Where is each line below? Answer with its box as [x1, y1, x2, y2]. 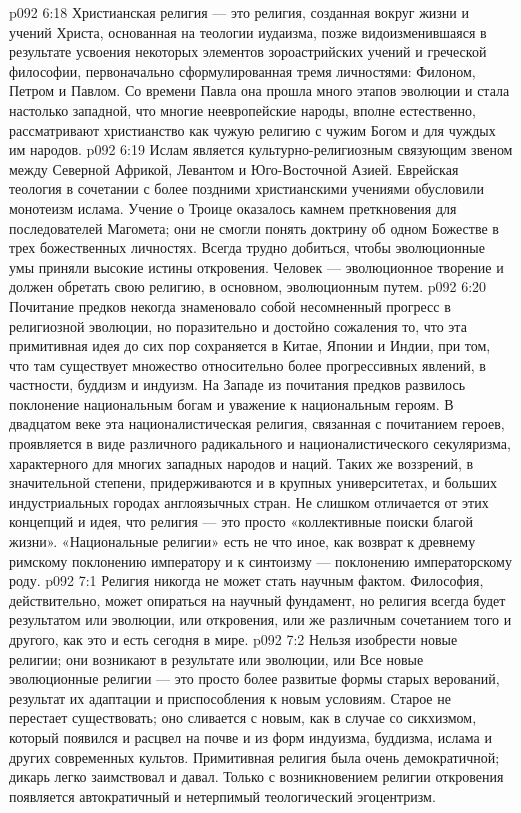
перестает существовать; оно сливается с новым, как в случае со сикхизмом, [9, 707, 477, 728]
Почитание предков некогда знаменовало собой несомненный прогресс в [9, 295, 451, 316]
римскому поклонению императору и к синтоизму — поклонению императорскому [9, 550, 512, 571]
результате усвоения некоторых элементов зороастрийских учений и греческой [9, 41, 487, 62]
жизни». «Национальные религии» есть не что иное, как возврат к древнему [9, 531, 476, 552]
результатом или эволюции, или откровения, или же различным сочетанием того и [9, 609, 512, 630]
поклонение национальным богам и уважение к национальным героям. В [9, 393, 454, 414]
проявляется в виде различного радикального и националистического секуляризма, [9, 433, 511, 454]
